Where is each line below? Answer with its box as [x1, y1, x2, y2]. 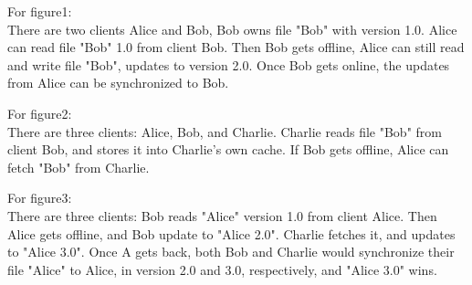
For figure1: [7, 2, 72, 20]
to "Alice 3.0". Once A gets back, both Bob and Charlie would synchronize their [7, 242, 455, 261]
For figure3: [7, 188, 72, 207]
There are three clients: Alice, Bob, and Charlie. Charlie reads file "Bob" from [7, 121, 442, 141]
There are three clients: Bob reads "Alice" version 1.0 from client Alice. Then [7, 206, 437, 225]
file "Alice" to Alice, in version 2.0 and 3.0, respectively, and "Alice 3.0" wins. [7, 259, 437, 279]
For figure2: [7, 103, 72, 122]
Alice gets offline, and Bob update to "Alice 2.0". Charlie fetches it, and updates [7, 224, 456, 243]
